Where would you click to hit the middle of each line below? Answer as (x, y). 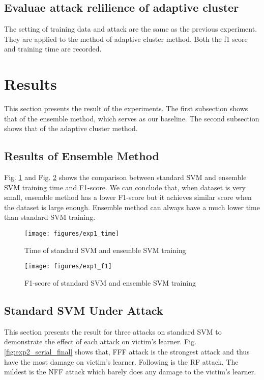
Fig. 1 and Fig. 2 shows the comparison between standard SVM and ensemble (125, 177)
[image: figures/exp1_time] (72, 234)
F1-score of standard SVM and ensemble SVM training (110, 282)
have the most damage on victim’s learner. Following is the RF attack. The (121, 361)
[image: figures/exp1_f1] (68, 267)
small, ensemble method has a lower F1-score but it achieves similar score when (128, 197)
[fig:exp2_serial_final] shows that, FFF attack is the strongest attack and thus (127, 351)
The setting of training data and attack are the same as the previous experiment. (131, 29)
